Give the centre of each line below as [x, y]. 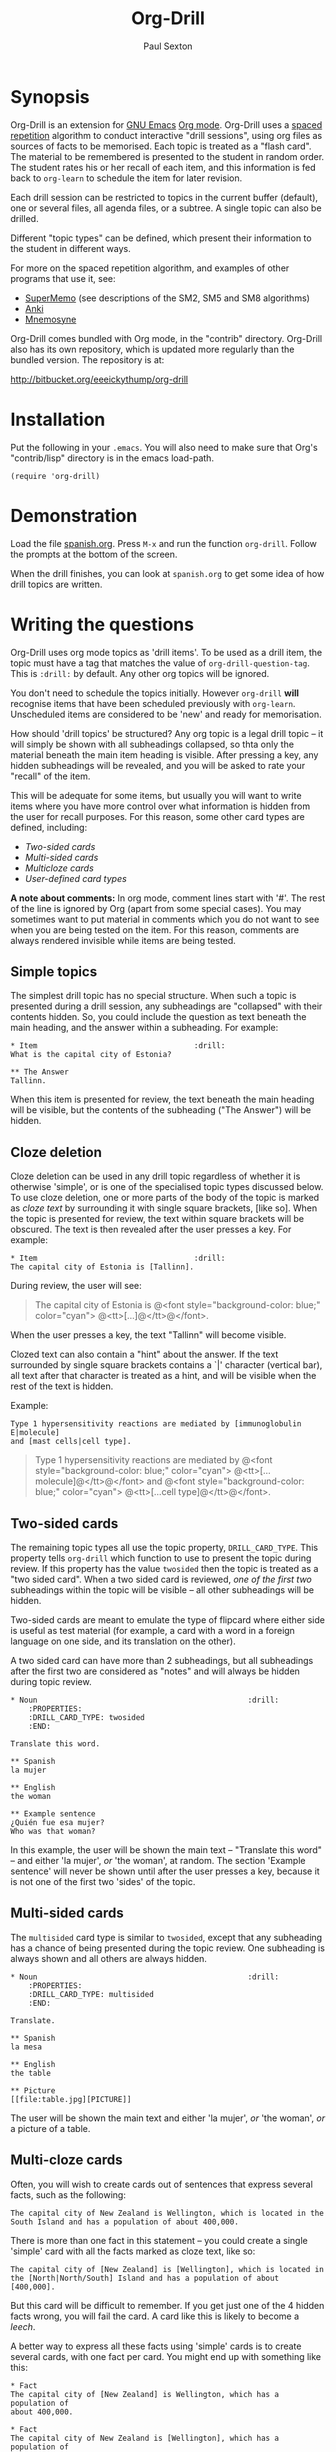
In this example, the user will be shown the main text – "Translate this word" [166, 1849]
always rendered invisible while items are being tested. [123, 940]
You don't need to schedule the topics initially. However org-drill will [155, 693]
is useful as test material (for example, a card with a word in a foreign [152, 1630]
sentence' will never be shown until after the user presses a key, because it [165, 1871]
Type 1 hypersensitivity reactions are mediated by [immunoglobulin [156, 1424]
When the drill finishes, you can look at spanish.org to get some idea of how [167, 573]
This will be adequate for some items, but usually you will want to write [156, 795]
